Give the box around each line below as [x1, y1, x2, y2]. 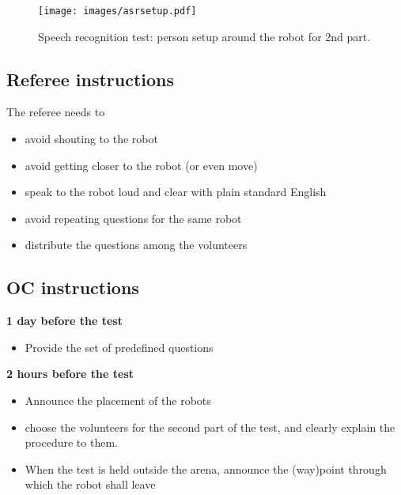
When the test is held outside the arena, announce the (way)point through [25, 460, 387, 477]
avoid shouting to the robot [25, 130, 158, 147]
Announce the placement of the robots [25, 392, 211, 408]
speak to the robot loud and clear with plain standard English [25, 183, 327, 200]
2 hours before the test [6, 365, 134, 382]
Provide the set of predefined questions [25, 338, 214, 355]
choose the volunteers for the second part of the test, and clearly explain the [25, 418, 395, 435]
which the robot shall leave [25, 476, 156, 493]
